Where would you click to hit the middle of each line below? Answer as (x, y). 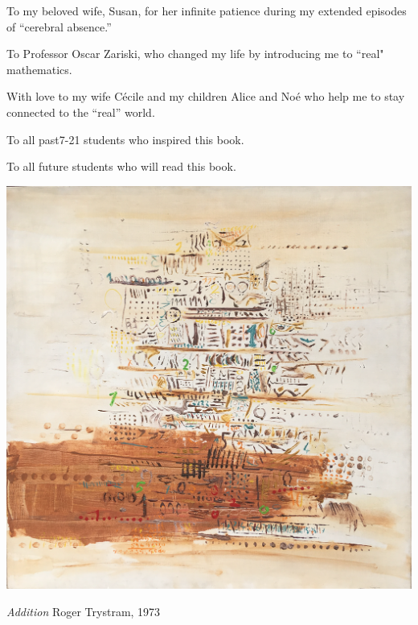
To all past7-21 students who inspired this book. (125, 139)
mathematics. (39, 69)
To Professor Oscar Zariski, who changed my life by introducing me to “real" (195, 54)
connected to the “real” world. (81, 112)
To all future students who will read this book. (121, 166)
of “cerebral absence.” (59, 26)
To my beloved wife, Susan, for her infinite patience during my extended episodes (207, 10)
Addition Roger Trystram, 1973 (84, 611)
